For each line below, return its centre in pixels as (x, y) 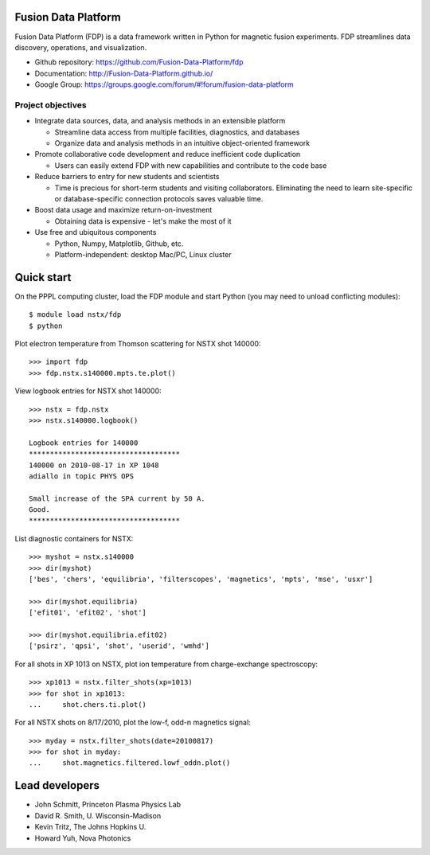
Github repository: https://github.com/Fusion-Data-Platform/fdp (139, 62)
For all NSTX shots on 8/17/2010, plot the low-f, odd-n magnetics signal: (133, 722)
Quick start (43, 277)
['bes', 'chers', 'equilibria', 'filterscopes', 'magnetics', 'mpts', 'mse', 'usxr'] (201, 580)
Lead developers (57, 785)
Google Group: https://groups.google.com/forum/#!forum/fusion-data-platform (164, 84)
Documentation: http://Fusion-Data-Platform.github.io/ (124, 73)
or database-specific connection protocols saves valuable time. (159, 198)
